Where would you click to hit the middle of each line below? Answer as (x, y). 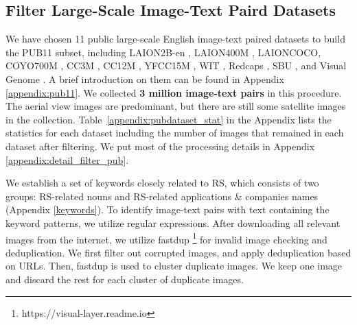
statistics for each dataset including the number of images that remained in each (175, 133)
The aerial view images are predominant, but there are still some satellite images (176, 106)
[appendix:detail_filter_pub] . (67, 159)
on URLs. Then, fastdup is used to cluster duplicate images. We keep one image (174, 266)
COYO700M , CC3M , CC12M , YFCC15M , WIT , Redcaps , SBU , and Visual (176, 65)
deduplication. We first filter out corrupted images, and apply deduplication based (178, 252)
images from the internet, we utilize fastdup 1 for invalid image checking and (166, 238)
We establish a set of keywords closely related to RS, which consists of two (162, 183)
